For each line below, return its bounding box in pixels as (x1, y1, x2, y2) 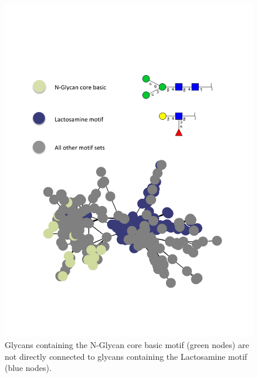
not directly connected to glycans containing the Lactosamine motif (5, 350, 247, 362)
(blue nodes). (5, 362, 52, 374)
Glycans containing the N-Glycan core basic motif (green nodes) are (5, 338, 249, 350)
